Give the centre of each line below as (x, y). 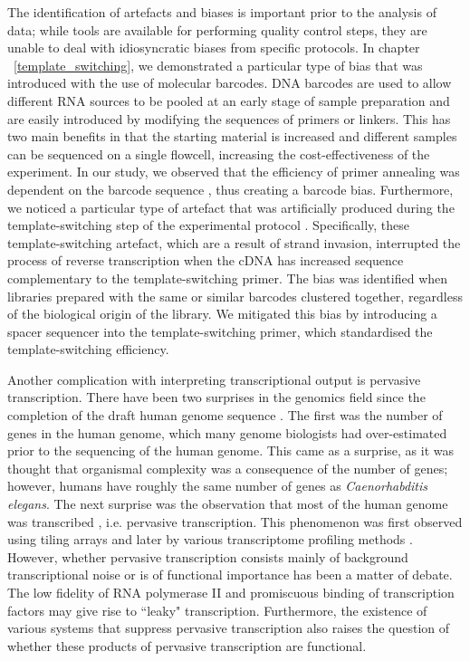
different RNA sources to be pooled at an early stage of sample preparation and (229, 100)
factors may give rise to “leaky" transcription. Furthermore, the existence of (217, 610)
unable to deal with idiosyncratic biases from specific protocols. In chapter (214, 48)
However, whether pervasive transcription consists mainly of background (208, 556)
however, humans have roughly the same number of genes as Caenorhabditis (218, 486)
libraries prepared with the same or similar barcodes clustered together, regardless (235, 296)
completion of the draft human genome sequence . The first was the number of (225, 415)
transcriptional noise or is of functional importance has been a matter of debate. (230, 575)
